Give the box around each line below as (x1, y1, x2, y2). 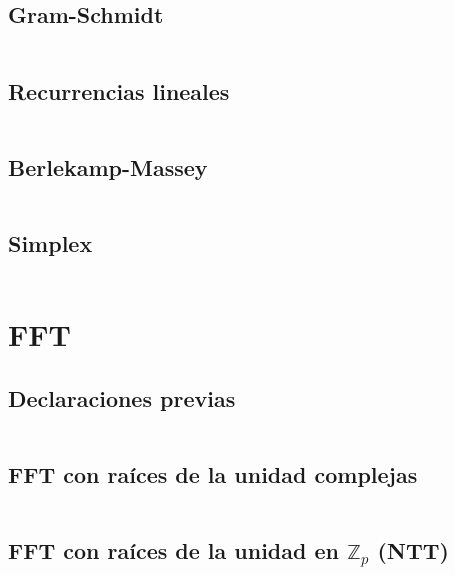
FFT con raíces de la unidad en (8, 534, 339, 565)
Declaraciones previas (8, 382, 236, 413)
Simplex (8, 228, 93, 258)
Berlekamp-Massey (8, 151, 208, 182)
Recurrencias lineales (8, 75, 230, 106)
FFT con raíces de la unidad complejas (8, 458, 418, 489)
